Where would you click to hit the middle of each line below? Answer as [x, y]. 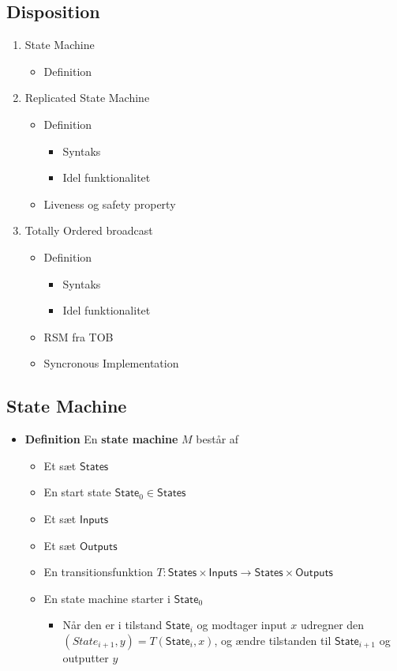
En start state [77, 492]
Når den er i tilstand [112, 625]
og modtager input [242, 625]
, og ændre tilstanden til [273, 640]
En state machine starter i [107, 598]
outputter [86, 657]
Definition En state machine [101, 439]
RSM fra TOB [79, 336]
